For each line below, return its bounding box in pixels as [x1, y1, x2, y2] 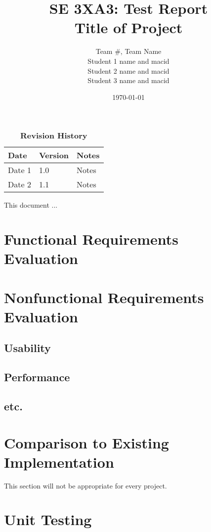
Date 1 [8, 164, 31, 176]
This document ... [4, 200, 58, 210]
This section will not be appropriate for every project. [4, 480, 167, 490]
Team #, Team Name [95, 46, 162, 56]
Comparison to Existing [4, 432, 169, 452]
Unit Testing [4, 509, 92, 530]
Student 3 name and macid [87, 75, 169, 86]
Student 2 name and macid [87, 65, 169, 76]
